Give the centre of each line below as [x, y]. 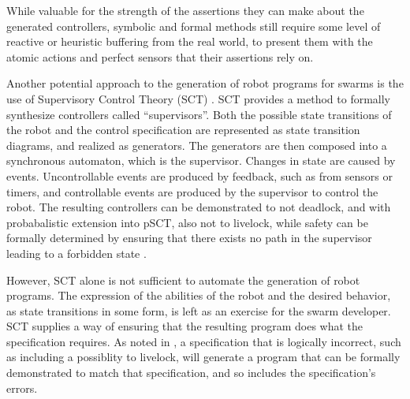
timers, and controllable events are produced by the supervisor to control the [192, 191]
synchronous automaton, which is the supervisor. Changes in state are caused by [201, 160]
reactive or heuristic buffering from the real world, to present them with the [190, 41]
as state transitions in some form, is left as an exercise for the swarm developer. [199, 310]
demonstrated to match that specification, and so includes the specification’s [191, 373]
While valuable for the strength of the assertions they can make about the [185, 10]
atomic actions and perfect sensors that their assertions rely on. [160, 56]
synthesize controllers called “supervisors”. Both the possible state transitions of [199, 114]
